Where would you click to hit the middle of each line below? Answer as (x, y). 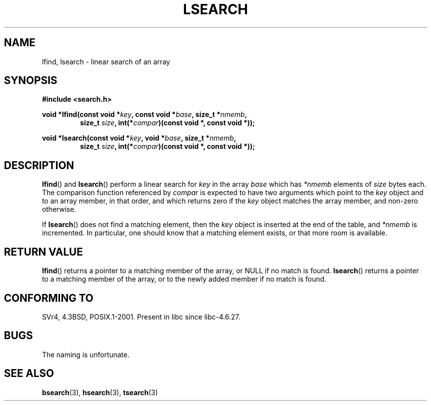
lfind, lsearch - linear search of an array (106, 61)
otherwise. (59, 209)
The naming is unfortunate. (86, 354)
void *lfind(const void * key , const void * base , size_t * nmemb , (145, 115)
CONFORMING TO (49, 298)
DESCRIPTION (39, 165)
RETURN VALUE (44, 252)
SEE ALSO (29, 374)
